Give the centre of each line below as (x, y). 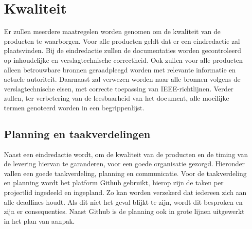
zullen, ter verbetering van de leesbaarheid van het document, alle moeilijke (117, 98)
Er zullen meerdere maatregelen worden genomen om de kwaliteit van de (112, 31)
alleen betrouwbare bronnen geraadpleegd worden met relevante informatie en (120, 69)
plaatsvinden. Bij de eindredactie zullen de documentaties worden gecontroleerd (123, 50)
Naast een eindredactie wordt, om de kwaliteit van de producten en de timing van (126, 154)
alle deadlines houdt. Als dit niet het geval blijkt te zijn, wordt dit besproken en (123, 202)
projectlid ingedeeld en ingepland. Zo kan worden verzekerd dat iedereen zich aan (125, 192)
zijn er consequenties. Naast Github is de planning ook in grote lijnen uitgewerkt (124, 211)
